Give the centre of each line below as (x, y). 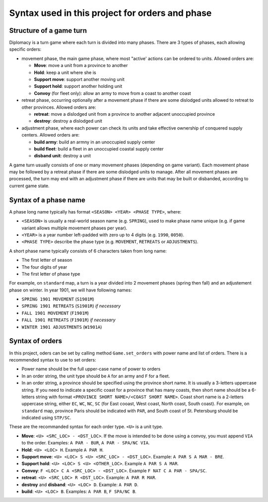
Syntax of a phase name (47, 200)
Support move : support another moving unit (79, 79)
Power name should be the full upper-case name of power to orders (91, 369)
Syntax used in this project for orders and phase (110, 13)
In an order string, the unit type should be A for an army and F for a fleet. (96, 376)
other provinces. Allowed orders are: (59, 107)
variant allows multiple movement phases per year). (74, 228)
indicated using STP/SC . (46, 418)
